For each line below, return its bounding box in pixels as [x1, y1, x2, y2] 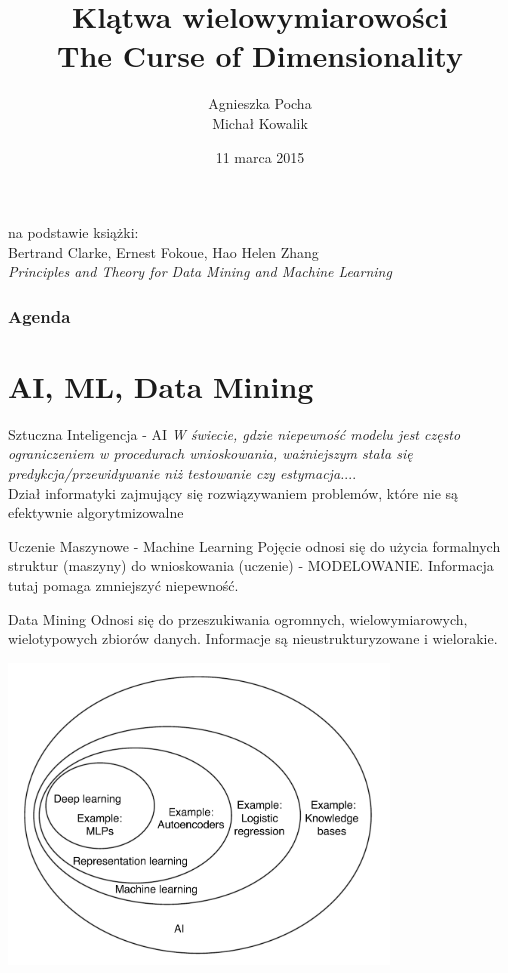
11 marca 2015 [215, 146, 305, 167]
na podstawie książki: [8, 222, 139, 243]
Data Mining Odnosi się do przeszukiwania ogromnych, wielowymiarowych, [8, 608, 468, 629]
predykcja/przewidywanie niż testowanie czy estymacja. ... [8, 463, 357, 484]
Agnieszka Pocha [208, 93, 312, 114]
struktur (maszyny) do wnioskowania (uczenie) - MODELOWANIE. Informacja [8, 555, 494, 576]
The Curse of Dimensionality [57, 35, 463, 76]
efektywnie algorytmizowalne [8, 502, 184, 523]
